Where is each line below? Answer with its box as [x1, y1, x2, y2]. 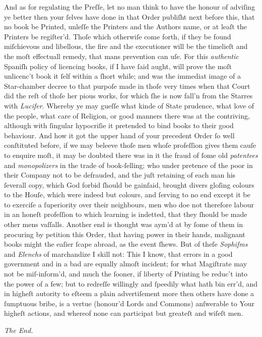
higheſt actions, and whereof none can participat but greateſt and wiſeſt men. [4, 308, 243, 318]
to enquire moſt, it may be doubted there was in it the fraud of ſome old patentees [4, 149, 258, 160]
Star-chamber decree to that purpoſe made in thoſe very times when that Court [4, 80, 250, 91]
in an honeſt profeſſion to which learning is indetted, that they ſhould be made [4, 209, 247, 219]
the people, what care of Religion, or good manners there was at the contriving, [4, 110, 250, 121]
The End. [4, 325, 33, 335]
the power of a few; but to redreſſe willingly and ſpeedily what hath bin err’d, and [4, 278, 258, 289]
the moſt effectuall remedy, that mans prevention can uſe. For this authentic [4, 50, 239, 61]
